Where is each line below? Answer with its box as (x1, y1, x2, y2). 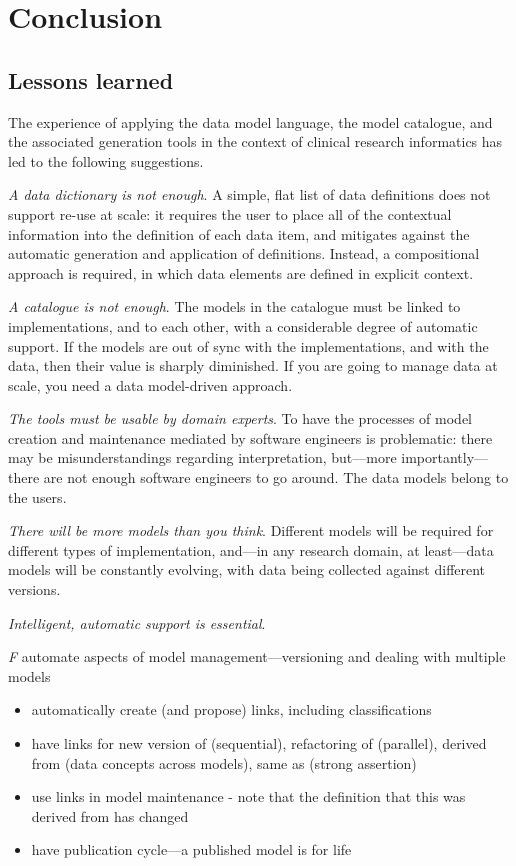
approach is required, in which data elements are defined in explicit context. (8, 262, 474, 283)
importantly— (401, 447, 489, 468)
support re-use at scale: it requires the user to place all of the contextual (8, 203, 452, 224)
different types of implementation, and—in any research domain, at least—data (8, 539, 494, 560)
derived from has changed (31, 805, 189, 826)
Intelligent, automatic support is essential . (8, 612, 266, 633)
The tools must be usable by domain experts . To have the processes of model (8, 408, 473, 429)
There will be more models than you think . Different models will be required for (8, 520, 494, 541)
